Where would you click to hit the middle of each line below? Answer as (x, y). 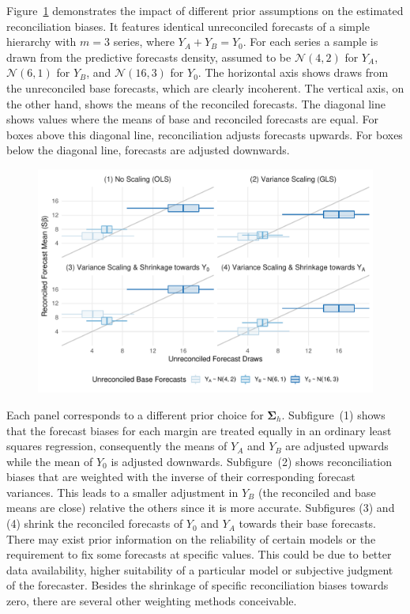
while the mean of (50, 461)
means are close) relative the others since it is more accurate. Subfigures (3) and (201, 508)
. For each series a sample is (310, 42)
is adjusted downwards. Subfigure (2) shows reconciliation (252, 461)
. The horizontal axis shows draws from (293, 72)
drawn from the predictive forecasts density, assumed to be (149, 57)
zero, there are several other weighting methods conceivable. (152, 601)
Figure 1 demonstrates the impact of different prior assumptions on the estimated (205, 10)
